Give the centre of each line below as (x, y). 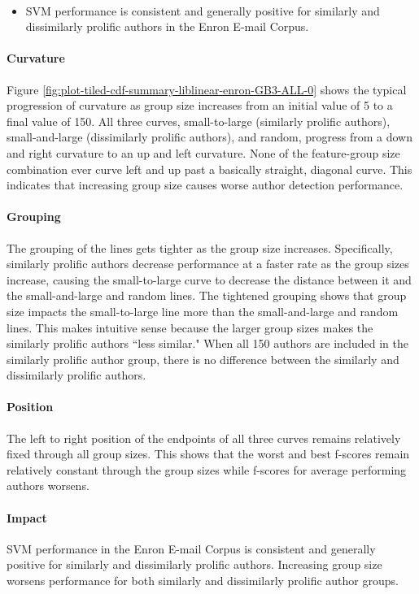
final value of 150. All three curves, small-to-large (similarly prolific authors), (199, 121)
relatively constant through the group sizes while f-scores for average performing (207, 469)
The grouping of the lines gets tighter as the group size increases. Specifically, (200, 247)
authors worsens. (48, 486)
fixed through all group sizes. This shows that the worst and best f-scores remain (208, 454)
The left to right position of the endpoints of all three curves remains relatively (204, 438)
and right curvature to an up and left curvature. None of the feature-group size (203, 152)
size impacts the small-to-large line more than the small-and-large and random (203, 311)
